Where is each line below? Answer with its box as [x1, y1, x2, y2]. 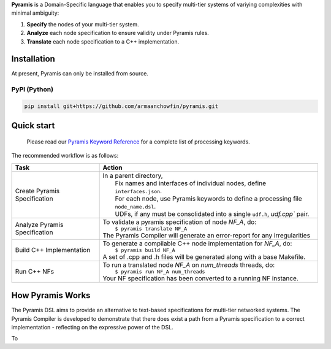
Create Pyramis [15, 186, 60, 195]
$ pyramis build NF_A [115, 247, 175, 253]
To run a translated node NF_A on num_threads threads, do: [102, 261, 275, 269]
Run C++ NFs [15, 267, 55, 276]
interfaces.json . [115, 186, 162, 195]
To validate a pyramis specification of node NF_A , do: [102, 218, 257, 226]
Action [102, 163, 123, 172]
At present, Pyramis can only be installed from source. [11, 70, 148, 77]
